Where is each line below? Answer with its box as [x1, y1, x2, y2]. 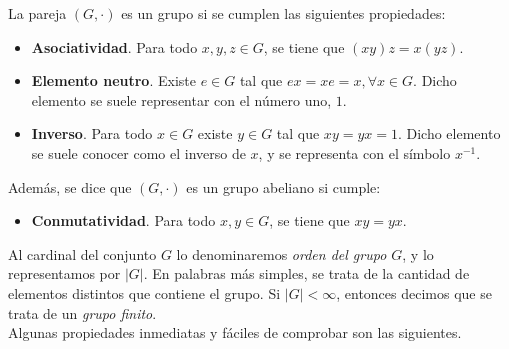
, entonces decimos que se [336, 282, 492, 303]
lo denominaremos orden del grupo [176, 243, 387, 264]
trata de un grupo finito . [8, 302, 157, 323]
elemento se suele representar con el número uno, [31, 89, 332, 110]
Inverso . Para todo [31, 123, 153, 144]
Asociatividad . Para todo [31, 36, 198, 57]
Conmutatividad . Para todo [31, 210, 216, 231]
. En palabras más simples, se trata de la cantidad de [143, 263, 470, 284]
